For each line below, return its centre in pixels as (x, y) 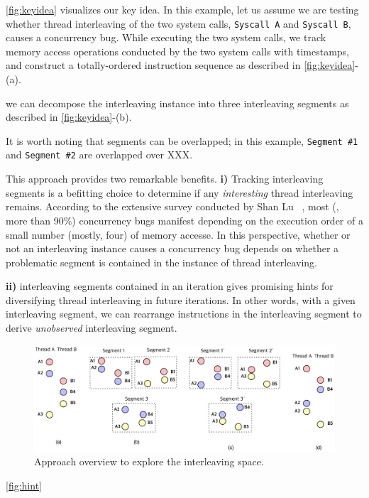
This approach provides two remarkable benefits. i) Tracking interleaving (165, 179)
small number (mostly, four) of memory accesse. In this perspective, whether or (178, 234)
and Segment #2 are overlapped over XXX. (99, 155)
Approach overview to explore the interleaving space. (149, 461)
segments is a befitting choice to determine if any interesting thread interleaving (180, 192)
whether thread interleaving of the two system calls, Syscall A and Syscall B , (178, 23)
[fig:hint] (24, 485)
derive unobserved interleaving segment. (92, 328)
